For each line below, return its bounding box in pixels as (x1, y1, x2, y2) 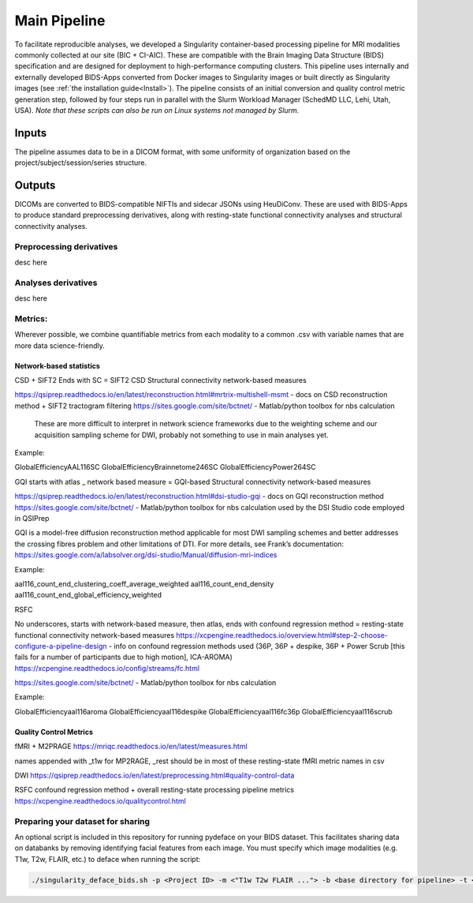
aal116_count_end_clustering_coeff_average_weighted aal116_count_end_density (14, 579, 274, 588)
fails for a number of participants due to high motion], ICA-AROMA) (14, 652, 233, 662)
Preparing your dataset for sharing (14, 815, 150, 826)
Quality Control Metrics (14, 727, 94, 736)
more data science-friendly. (14, 340, 106, 350)
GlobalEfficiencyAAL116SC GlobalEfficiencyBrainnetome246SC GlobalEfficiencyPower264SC (14, 463, 316, 472)
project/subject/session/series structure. (14, 158, 147, 167)
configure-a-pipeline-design (14, 641, 107, 650)
